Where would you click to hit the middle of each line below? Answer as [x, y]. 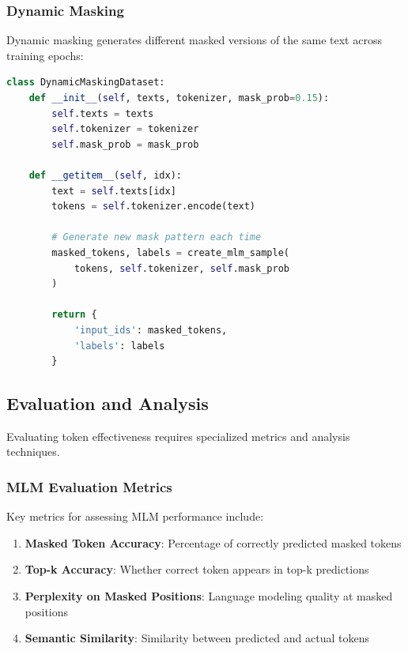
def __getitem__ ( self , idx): [105, 175]
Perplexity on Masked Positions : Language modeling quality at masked [209, 596]
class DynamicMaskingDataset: [86, 83]
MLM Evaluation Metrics [89, 487]
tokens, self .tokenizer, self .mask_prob [181, 268]
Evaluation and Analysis [108, 403]
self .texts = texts [103, 113]
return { [74, 315]
